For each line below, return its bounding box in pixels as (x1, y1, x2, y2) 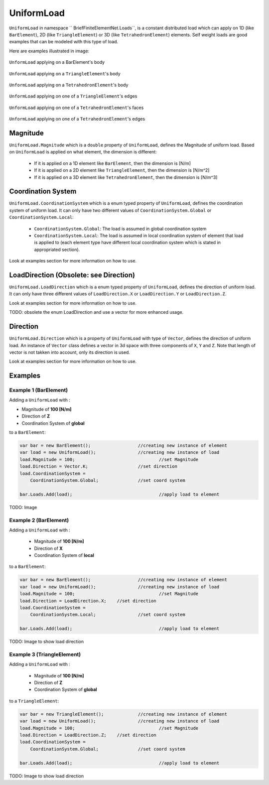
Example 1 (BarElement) (9, 387, 68, 393)
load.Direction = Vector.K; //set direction (19, 464, 178, 469)
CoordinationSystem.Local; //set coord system (30, 612, 185, 618)
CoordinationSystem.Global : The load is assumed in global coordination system (34, 226, 207, 232)
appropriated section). (34, 247, 80, 253)
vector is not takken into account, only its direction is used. (9, 349, 131, 355)
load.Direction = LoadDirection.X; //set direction (19, 598, 156, 604)
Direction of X (34, 545, 63, 551)
